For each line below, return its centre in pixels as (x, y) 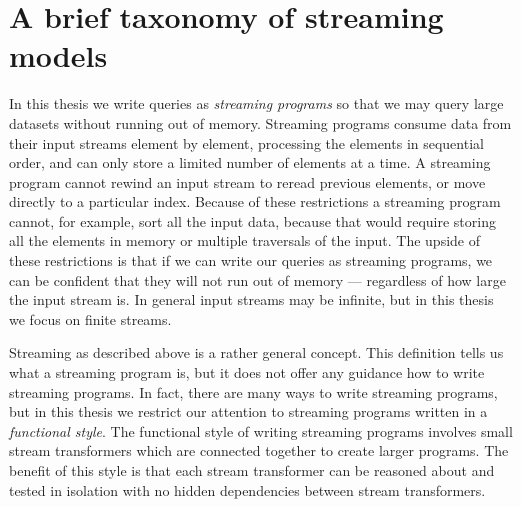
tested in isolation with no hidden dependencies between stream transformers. (247, 489)
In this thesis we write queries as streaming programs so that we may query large (256, 103)
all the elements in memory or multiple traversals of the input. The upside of (245, 240)
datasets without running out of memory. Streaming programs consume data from (260, 122)
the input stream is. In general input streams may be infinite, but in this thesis (251, 299)
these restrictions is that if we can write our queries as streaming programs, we (251, 260)
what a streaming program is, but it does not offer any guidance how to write (247, 372)
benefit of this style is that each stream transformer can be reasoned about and (252, 470)
